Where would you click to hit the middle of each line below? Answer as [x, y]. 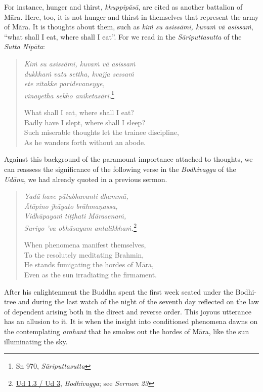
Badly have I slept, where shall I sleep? [84, 122]
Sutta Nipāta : [25, 46]
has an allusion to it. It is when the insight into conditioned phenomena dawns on [131, 321]
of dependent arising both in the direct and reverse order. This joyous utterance [128, 311]
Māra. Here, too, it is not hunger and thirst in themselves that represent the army [131, 16]
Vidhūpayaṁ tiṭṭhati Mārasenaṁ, [75, 216]
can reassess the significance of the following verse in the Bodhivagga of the [120, 169]
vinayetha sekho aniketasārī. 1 [69, 94]
